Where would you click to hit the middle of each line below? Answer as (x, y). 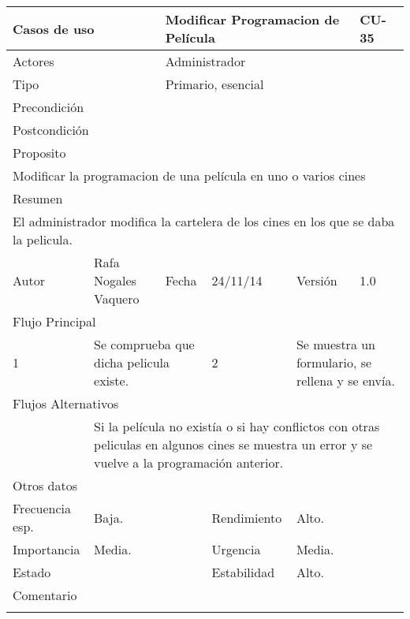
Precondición (48, 107)
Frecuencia (42, 508)
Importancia (47, 549)
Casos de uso (54, 28)
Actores (34, 61)
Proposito (39, 153)
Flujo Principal (54, 321)
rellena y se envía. (345, 380)
